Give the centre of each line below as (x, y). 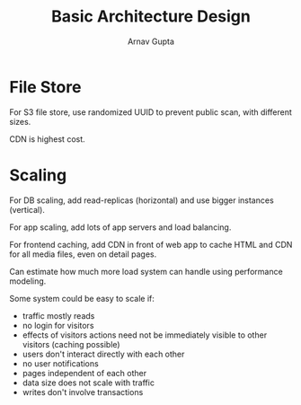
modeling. (28, 281)
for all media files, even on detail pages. (83, 254)
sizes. (20, 121)
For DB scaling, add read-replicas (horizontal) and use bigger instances (142, 200)
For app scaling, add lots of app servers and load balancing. (120, 227)
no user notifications (60, 363)
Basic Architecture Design (151, 17)
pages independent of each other (84, 373)
